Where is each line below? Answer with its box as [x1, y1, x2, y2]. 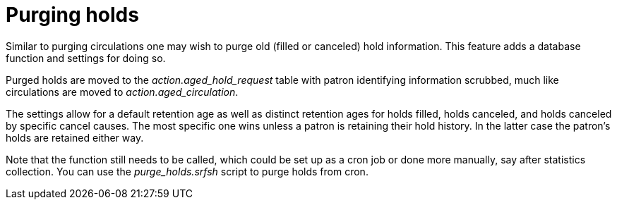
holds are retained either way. [6, 131, 144, 144]
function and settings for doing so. [6, 51, 166, 64]
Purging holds [6, 3, 139, 27]
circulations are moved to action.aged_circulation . [6, 85, 239, 98]
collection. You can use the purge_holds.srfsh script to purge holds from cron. [6, 165, 369, 178]
